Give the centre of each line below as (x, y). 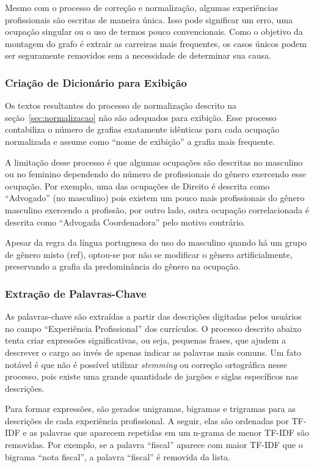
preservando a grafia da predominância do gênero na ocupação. (123, 266)
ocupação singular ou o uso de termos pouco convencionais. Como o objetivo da (154, 31)
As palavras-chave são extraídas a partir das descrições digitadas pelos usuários (153, 316)
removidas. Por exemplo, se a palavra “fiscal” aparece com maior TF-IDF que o (154, 445)
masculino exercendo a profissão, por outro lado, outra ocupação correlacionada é (157, 209)
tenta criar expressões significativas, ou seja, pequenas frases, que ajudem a (146, 340)
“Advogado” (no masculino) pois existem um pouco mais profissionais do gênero (155, 198)
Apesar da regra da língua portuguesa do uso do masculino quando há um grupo (156, 242)
